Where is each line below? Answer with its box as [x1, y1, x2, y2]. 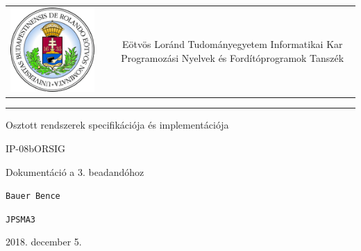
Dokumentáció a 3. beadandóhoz [6, 164, 144, 179]
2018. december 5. [6, 234, 82, 249]
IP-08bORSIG [6, 140, 66, 155]
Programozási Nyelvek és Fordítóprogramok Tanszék [121, 50, 344, 65]
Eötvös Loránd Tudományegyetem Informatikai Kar [121, 37, 343, 51]
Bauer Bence [6, 191, 60, 202]
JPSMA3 [6, 214, 35, 225]
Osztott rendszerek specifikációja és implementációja [6, 118, 229, 132]
